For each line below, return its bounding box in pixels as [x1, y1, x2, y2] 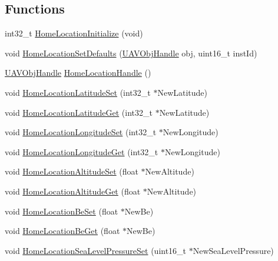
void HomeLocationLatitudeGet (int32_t [5, 106, 153, 118]
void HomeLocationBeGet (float [5, 225, 120, 237]
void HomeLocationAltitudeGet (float [5, 185, 141, 197]
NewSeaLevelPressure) [193, 244, 274, 256]
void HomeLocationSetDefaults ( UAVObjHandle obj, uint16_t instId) [5, 46, 257, 59]
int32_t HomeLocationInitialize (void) [5, 27, 143, 39]
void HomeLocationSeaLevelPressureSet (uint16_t [5, 244, 187, 256]
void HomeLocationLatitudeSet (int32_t [5, 86, 151, 98]
